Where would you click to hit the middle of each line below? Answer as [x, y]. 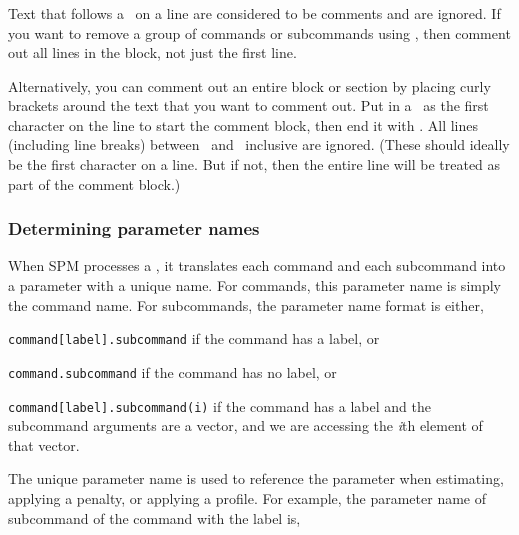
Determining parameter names [134, 228]
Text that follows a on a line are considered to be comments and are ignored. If [254, 12]
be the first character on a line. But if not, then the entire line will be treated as [254, 164]
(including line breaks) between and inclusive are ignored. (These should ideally [259, 144]
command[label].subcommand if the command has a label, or [194, 338]
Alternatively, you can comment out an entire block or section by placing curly [249, 85]
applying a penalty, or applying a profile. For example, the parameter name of [247, 498]
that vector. [44, 444]
